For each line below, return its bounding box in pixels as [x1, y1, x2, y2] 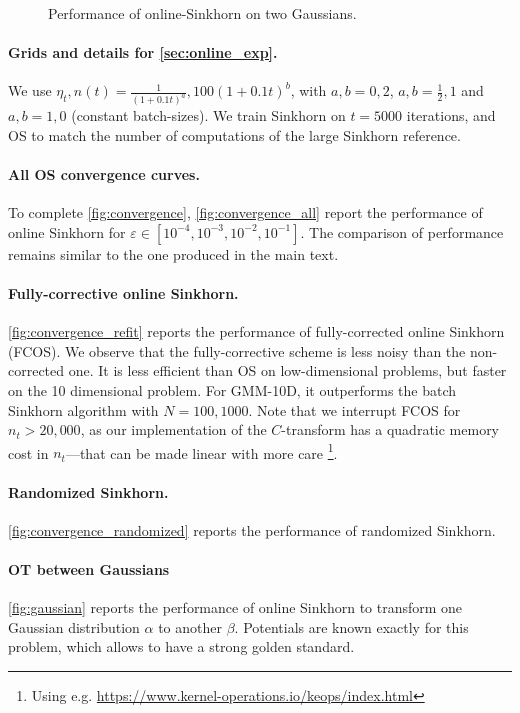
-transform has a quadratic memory [281, 419, 500, 440]
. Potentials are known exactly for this [234, 616, 469, 637]
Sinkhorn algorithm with [8, 399, 159, 420]
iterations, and [406, 105, 496, 126]
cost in [8, 442, 49, 463]
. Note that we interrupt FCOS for [248, 399, 461, 420]
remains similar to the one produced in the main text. [8, 243, 339, 264]
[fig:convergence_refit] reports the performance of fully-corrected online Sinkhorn [8, 321, 505, 342]
